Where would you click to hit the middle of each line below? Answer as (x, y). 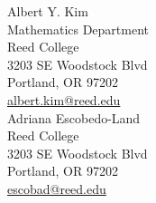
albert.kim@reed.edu (64, 99)
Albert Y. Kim (48, 11)
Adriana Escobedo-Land (74, 117)
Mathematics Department (78, 29)
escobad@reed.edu (57, 188)
